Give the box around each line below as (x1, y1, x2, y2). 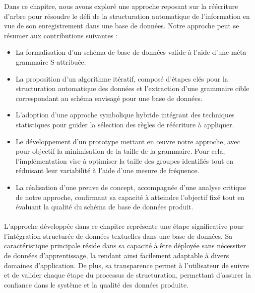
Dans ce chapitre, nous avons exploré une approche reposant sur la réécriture (4, 1, 238, 11)
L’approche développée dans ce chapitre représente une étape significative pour (4, 221, 244, 231)
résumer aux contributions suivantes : (4, 30, 118, 40)
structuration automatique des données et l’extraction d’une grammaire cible (15, 83, 250, 94)
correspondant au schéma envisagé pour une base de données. (15, 93, 202, 103)
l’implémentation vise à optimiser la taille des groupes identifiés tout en (15, 155, 234, 166)
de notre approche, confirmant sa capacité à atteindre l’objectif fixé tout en (15, 192, 245, 202)
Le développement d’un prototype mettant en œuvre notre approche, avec (15, 136, 241, 146)
